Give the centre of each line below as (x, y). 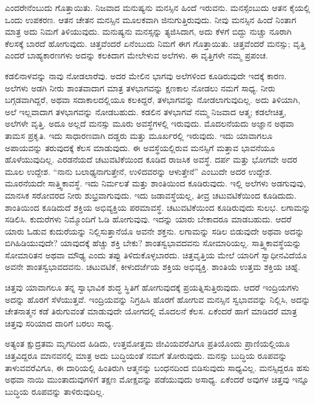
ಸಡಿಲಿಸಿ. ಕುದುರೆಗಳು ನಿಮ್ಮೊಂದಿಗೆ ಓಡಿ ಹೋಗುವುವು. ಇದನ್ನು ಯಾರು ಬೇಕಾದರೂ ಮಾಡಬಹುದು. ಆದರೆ (148, 219)
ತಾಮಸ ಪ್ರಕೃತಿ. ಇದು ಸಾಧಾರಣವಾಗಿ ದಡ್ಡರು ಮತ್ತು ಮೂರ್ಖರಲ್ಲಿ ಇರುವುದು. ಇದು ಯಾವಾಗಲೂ (139, 135)
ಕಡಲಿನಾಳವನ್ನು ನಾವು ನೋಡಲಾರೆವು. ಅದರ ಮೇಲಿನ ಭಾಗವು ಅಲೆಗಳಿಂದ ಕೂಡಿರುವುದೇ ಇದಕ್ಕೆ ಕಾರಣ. (146, 75)
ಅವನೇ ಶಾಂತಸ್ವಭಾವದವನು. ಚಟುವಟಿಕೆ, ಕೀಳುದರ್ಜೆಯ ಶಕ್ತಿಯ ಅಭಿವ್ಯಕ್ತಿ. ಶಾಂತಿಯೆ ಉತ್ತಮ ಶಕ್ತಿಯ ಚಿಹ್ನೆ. (153, 267)
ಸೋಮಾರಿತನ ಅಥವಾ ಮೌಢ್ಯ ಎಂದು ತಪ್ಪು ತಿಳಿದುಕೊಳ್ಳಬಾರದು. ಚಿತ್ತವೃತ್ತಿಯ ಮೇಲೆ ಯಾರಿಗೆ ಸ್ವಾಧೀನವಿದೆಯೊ (156, 254)
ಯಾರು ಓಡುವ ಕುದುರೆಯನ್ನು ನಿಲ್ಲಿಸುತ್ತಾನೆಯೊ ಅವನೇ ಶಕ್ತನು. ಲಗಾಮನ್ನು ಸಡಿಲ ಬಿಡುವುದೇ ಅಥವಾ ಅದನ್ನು (155, 231)
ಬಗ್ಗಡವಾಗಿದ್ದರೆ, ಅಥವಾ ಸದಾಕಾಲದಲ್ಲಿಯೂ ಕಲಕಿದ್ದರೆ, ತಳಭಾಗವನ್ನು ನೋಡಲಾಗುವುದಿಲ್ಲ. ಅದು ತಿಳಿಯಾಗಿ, (153, 100)
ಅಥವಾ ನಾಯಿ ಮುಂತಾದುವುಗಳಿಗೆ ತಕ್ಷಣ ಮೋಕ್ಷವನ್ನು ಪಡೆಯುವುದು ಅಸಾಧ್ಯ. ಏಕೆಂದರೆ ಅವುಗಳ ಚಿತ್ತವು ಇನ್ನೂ (157, 379)
